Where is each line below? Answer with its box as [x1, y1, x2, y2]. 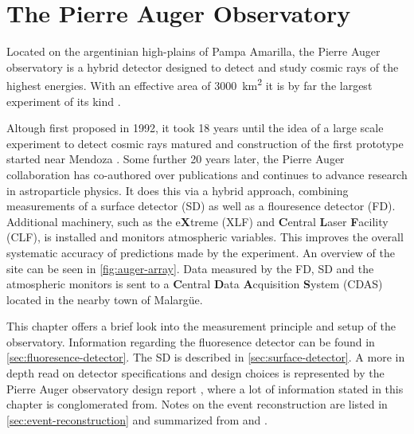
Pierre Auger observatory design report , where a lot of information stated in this [6, 380, 404, 397]
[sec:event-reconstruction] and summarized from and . [6, 411, 268, 428]
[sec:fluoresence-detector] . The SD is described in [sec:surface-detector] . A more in [6, 349, 405, 366]
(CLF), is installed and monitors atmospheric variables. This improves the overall [6, 229, 404, 245]
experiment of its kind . [6, 92, 121, 109]
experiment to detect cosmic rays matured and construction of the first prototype [6, 135, 404, 151]
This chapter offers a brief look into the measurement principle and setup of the [6, 318, 396, 334]
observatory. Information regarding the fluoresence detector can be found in [6, 333, 375, 350]
